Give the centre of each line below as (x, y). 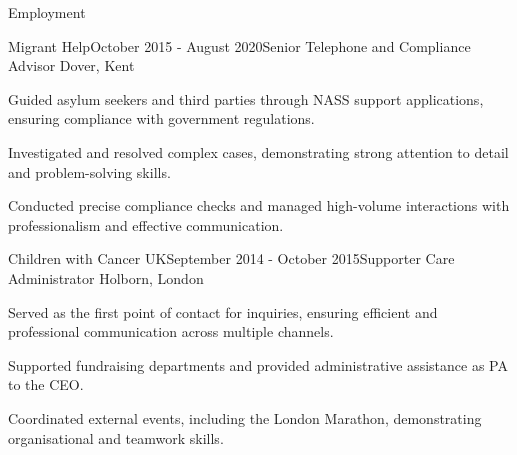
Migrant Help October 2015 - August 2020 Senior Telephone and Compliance (239, 45)
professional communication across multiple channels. (171, 331)
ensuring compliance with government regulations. (161, 118)
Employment (47, 12)
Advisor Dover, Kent (71, 65)
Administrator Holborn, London (106, 277)
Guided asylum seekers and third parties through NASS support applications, (246, 98)
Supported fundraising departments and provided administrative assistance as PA (258, 364)
